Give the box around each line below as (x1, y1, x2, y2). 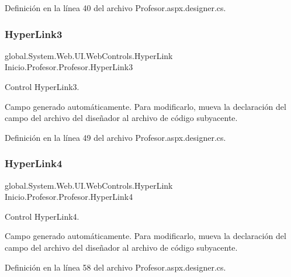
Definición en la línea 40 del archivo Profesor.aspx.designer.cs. (5, 2, 226, 13)
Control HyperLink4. (5, 210, 79, 222)
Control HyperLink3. (5, 81, 79, 92)
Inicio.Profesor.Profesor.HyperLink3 (5, 61, 133, 73)
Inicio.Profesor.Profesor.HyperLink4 (5, 191, 133, 203)
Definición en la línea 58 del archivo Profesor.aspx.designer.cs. (5, 261, 226, 273)
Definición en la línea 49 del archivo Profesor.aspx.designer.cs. (5, 131, 226, 143)
